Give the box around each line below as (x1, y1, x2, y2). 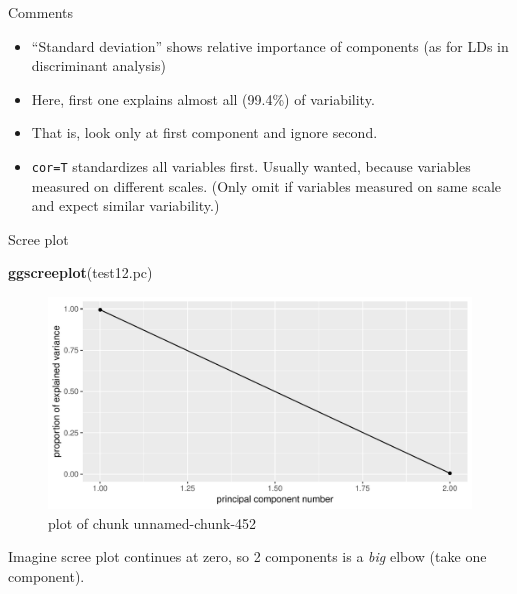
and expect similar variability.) (31, 195, 220, 216)
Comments (8, 2, 74, 22)
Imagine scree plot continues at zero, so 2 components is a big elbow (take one (8, 546, 487, 567)
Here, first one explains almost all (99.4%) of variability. (31, 88, 375, 109)
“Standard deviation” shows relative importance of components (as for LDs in (31, 35, 509, 56)
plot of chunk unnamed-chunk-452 (48, 512, 257, 533)
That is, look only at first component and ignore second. (31, 122, 378, 143)
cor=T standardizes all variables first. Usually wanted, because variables (31, 155, 471, 176)
